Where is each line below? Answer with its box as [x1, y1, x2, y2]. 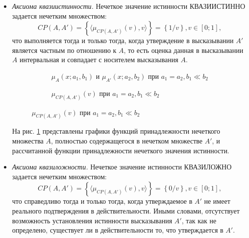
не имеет [204, 196, 230, 206]
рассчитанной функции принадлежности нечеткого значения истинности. [12, 145, 229, 155]
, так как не [181, 215, 217, 225]
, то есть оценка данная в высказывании [124, 45, 244, 55]
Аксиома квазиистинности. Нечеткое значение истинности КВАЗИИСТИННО [12, 1, 246, 11]
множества [12, 136, 44, 146]
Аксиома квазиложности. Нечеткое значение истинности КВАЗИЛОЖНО [12, 162, 232, 172]
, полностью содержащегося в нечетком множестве [50, 136, 203, 146]
